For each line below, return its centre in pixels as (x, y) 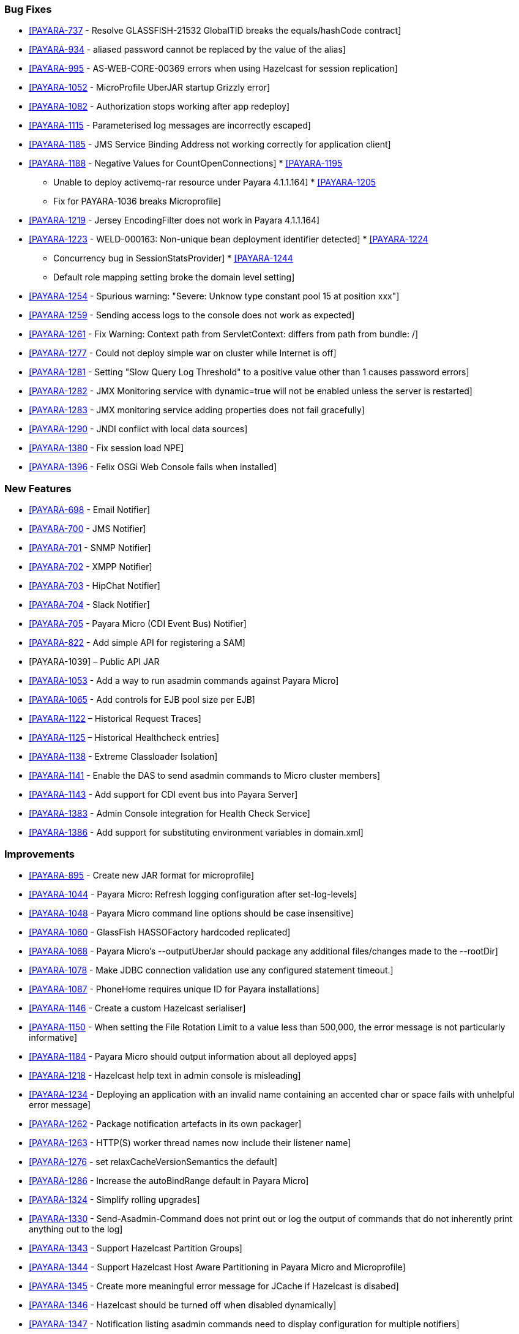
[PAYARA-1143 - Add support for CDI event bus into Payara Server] (163, 795)
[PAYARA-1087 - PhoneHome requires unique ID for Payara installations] (174, 989)
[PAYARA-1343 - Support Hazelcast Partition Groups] (136, 1248)
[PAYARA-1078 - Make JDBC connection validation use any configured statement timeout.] (211, 970)
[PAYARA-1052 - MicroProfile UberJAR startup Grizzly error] (150, 88)
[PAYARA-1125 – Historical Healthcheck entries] (124, 738)
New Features (38, 488)
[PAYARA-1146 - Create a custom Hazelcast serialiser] (137, 1008)
